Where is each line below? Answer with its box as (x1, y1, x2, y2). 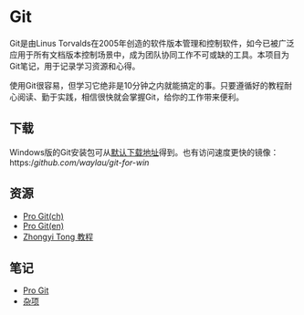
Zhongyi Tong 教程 (22, 231, 94, 242)
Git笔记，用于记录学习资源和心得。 (9, 60, 141, 71)
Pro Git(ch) (22, 210, 64, 221)
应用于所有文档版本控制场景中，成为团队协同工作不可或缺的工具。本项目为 (9, 48, 289, 60)
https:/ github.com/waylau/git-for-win (9, 157, 150, 168)
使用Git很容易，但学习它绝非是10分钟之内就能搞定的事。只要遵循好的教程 (9, 79, 285, 90)
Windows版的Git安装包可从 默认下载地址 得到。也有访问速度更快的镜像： (9, 146, 279, 157)
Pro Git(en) (22, 220, 65, 231)
